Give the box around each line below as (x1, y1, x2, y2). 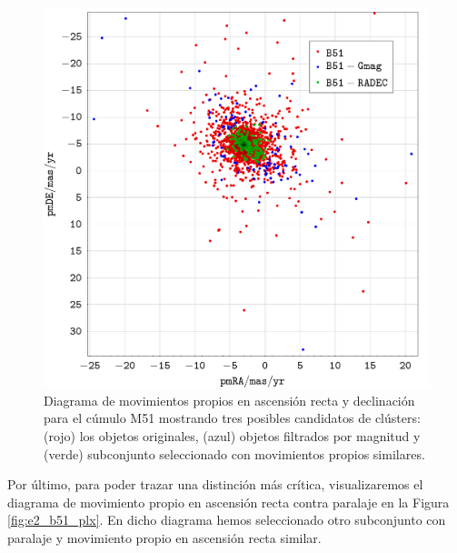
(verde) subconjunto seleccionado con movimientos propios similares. (44, 444, 425, 463)
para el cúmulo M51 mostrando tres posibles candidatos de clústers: (44, 408, 421, 427)
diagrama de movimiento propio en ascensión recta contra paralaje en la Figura (7, 492, 450, 511)
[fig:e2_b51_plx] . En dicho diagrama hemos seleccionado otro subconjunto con (7, 510, 446, 529)
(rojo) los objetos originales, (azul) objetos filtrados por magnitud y (44, 426, 421, 445)
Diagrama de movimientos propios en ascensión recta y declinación (44, 390, 415, 409)
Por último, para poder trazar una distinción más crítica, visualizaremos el (7, 475, 423, 494)
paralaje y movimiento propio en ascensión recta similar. (7, 528, 322, 547)
